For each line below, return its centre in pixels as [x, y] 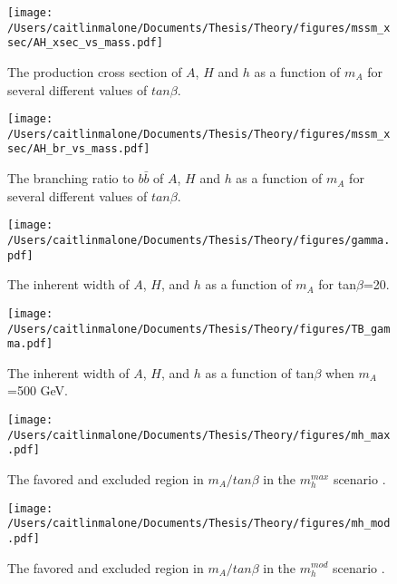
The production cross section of [95, 71]
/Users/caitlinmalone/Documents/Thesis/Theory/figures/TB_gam [199, 329]
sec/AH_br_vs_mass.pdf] [79, 149]
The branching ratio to [71, 178]
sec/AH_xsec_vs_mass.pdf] [85, 43]
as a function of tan [260, 372]
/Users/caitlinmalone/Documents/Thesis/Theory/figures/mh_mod [199, 524]
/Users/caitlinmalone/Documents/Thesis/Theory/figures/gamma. [199, 240]
